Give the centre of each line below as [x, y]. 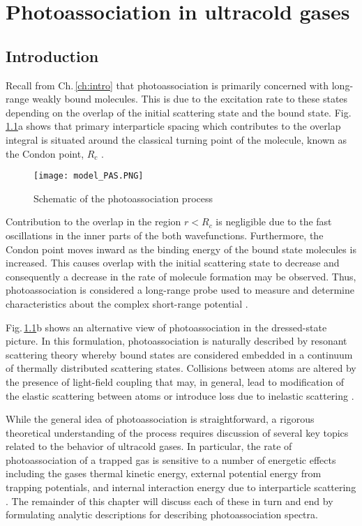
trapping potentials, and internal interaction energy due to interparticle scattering [181, 487]
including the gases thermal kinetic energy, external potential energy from [164, 473]
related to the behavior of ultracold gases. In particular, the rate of [149, 446]
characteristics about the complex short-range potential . [127, 303]
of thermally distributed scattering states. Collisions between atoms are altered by [181, 368]
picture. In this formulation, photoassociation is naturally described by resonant [176, 341]
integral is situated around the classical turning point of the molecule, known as [176, 139]
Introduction [52, 55]
